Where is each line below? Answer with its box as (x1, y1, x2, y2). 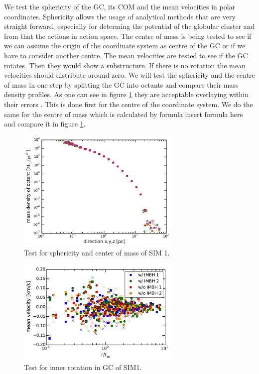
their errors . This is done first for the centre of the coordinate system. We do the (4, 99, 253, 109)
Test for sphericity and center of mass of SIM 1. (24, 248, 170, 258)
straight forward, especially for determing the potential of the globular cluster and (4, 21, 255, 31)
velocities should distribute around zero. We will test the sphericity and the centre (4, 70, 255, 80)
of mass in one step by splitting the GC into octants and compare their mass (4, 79, 239, 90)
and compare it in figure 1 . (4, 119, 86, 129)
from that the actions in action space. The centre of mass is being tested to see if (4, 30, 252, 41)
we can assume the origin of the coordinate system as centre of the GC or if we (4, 40, 246, 51)
